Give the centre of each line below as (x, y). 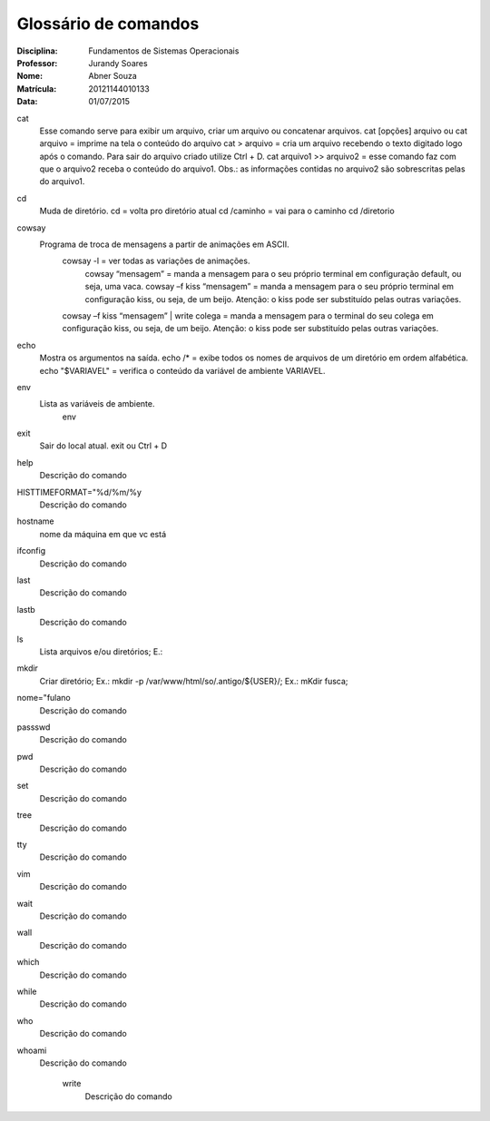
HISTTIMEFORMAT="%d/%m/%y (79, 492)
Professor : (37, 63)
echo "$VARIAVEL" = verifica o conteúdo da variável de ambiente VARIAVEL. (182, 370)
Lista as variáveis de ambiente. (97, 404)
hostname (35, 521)
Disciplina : (37, 51)
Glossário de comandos (108, 24)
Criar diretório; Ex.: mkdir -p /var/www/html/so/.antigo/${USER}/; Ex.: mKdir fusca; (194, 681)
